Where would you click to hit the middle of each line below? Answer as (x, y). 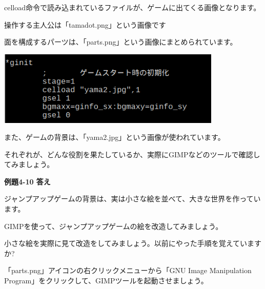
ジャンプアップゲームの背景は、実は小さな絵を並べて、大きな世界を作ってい (132, 199)
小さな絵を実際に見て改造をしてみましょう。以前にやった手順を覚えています (133, 243)
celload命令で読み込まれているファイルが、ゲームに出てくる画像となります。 (132, 7)
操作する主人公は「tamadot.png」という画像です (85, 24)
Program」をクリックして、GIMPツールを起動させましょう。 (106, 281)
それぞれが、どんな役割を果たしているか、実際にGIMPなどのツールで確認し (132, 154)
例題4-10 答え (27, 181)
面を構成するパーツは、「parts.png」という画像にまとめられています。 (121, 42)
